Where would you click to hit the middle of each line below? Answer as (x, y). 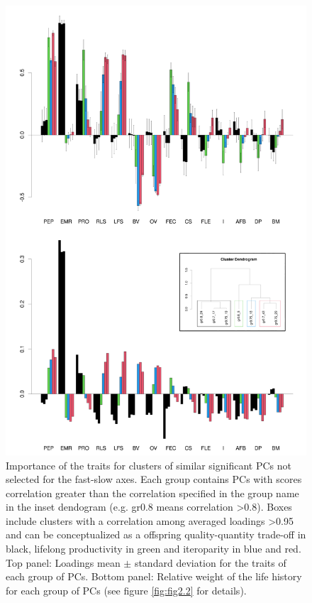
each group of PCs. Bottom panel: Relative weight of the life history (154, 576)
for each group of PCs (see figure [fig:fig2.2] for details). (126, 590)
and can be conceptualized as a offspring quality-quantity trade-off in (156, 534)
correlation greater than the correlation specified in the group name (152, 493)
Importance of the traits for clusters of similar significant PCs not (149, 465)
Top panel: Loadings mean (63, 562)
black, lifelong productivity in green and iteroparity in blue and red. (154, 549)
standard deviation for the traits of (210, 562)
